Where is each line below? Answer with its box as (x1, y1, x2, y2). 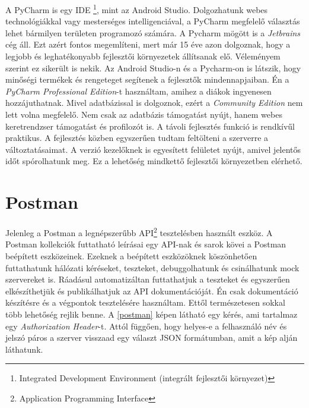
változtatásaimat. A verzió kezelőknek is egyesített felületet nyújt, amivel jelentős (5, 143, 301, 155)
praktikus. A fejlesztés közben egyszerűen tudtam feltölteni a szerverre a (5, 131, 269, 144)
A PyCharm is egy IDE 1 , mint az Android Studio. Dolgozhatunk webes (5, 2, 268, 15)
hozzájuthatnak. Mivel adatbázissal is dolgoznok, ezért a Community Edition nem (5, 96, 303, 109)
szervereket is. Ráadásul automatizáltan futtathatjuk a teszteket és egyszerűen (5, 273, 290, 285)
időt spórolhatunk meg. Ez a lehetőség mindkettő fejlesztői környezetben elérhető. (5, 155, 302, 167)
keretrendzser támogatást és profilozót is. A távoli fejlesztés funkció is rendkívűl (5, 120, 295, 132)
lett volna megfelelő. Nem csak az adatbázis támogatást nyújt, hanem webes (5, 108, 282, 120)
